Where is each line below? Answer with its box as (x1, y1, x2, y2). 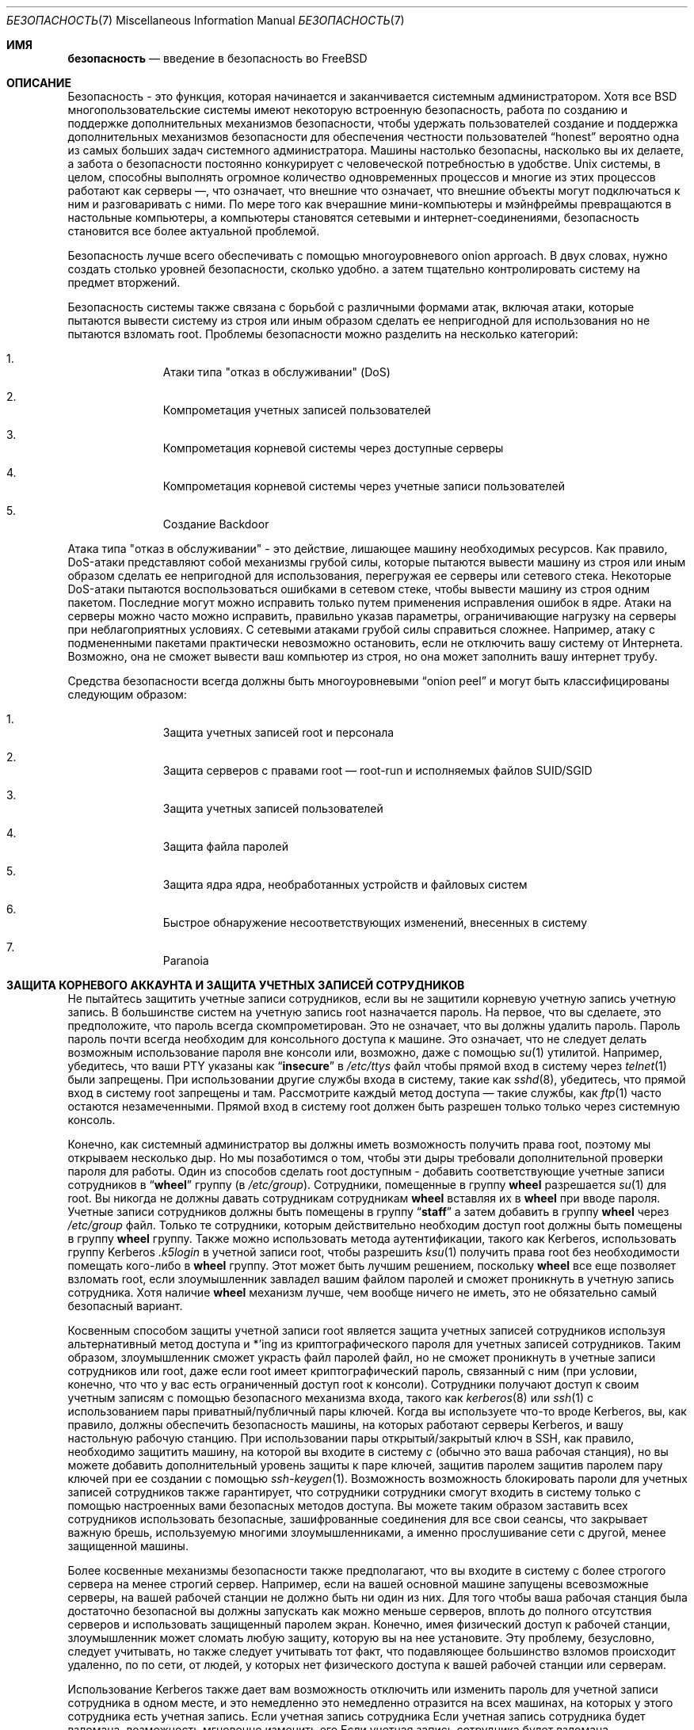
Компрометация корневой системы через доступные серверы (162, 441, 504, 455)
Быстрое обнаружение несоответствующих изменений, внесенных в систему (162, 916, 588, 929)
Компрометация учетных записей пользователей (162, 403, 431, 417)
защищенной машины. (67, 1539, 189, 1553)
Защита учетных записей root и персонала (162, 726, 395, 739)
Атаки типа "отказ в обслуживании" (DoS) (162, 365, 391, 379)
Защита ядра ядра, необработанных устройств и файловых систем (162, 878, 528, 891)
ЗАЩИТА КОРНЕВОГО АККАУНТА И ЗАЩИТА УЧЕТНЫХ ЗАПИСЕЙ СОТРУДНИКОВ (6, 978, 465, 992)
